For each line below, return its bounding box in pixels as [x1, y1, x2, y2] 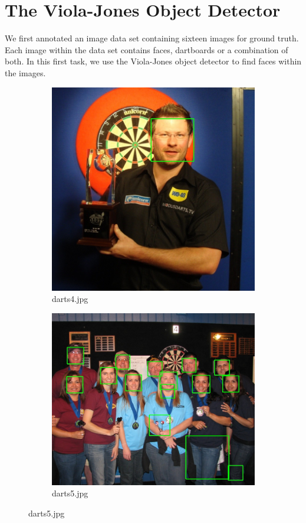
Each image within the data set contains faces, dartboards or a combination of [5, 43, 288, 56]
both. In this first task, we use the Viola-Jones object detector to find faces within [5, 55, 302, 67]
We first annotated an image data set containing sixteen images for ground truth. [5, 32, 299, 44]
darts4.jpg [52, 293, 88, 305]
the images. [5, 66, 46, 79]
